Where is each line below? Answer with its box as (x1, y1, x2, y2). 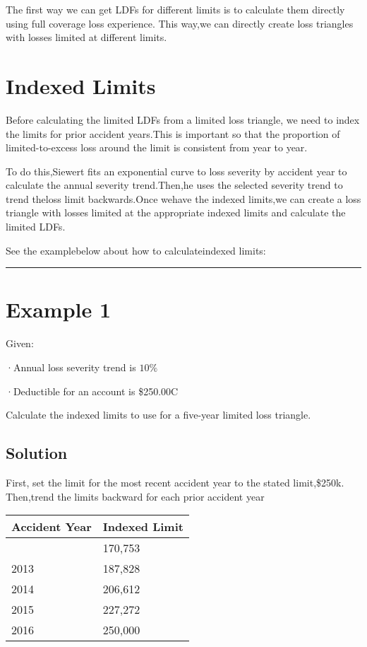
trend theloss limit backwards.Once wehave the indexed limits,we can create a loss (6, 191, 361, 206)
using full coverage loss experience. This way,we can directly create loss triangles (6, 16, 354, 30)
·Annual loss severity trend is (6, 359, 136, 374)
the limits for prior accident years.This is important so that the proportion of (6, 126, 340, 141)
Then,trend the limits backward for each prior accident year (6, 489, 265, 503)
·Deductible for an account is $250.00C (6, 383, 179, 398)
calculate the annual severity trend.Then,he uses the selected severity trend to (6, 177, 343, 192)
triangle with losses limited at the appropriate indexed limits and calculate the (6, 205, 346, 220)
